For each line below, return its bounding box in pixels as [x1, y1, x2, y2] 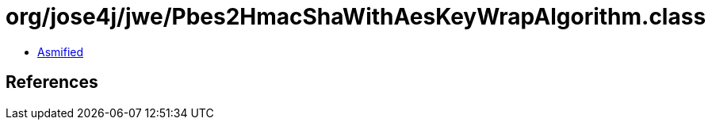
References [6, 72, 98, 93]
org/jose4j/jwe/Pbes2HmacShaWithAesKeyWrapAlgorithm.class [6, 3, 706, 30]
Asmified [37, 44, 84, 59]
